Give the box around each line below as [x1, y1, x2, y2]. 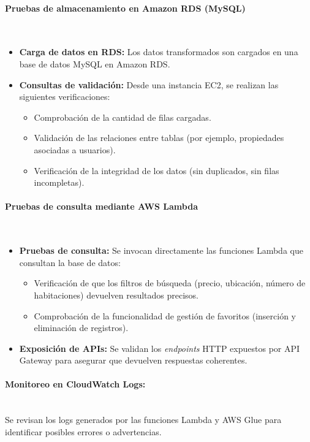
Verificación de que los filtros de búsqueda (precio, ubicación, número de [34, 276, 306, 289]
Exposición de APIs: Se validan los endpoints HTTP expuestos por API [19, 341, 300, 354]
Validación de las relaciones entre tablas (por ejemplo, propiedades [34, 131, 284, 144]
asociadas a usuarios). [34, 143, 116, 156]
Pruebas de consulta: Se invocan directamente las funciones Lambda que [19, 244, 303, 257]
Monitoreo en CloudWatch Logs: [5, 378, 146, 391]
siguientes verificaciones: [19, 90, 110, 103]
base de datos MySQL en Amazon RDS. [19, 57, 170, 70]
